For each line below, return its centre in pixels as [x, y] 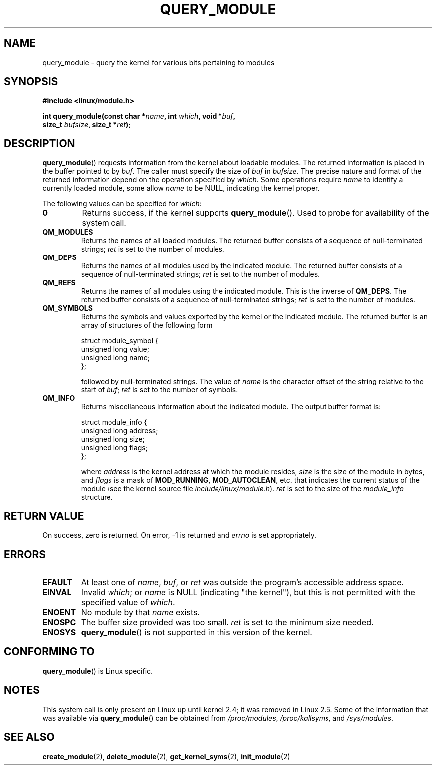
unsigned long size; [113, 439]
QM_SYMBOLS [67, 308]
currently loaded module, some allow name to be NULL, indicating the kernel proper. [181, 188]
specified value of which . [128, 602]
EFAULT [57, 582]
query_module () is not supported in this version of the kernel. [196, 632]
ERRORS [25, 554]
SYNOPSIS [31, 82]
